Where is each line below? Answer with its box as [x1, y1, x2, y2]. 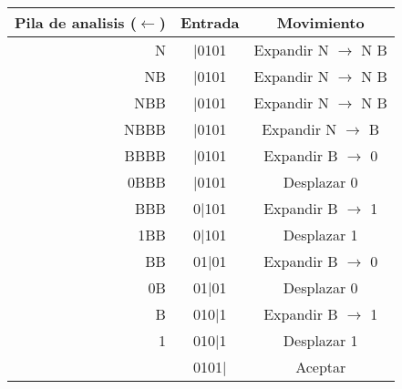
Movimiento [276, 12, 365, 33]
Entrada [180, 12, 240, 33]
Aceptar [295, 356, 346, 377]
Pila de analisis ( [15, 12, 137, 33]
